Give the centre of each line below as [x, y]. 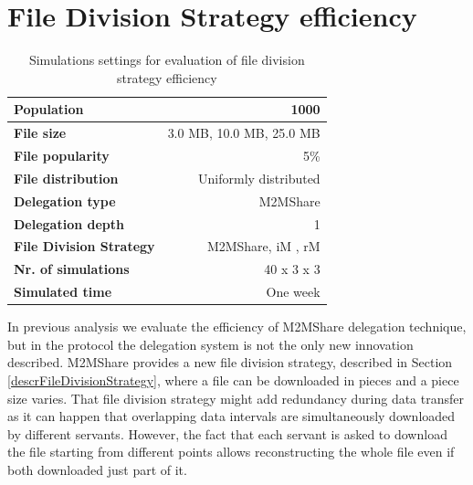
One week [293, 292]
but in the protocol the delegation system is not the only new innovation [210, 344]
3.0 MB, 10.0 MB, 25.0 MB [244, 133]
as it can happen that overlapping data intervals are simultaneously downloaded [231, 416]
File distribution [66, 178]
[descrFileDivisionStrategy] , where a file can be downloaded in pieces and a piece [233, 380]
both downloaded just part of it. [97, 469]
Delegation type [65, 200]
